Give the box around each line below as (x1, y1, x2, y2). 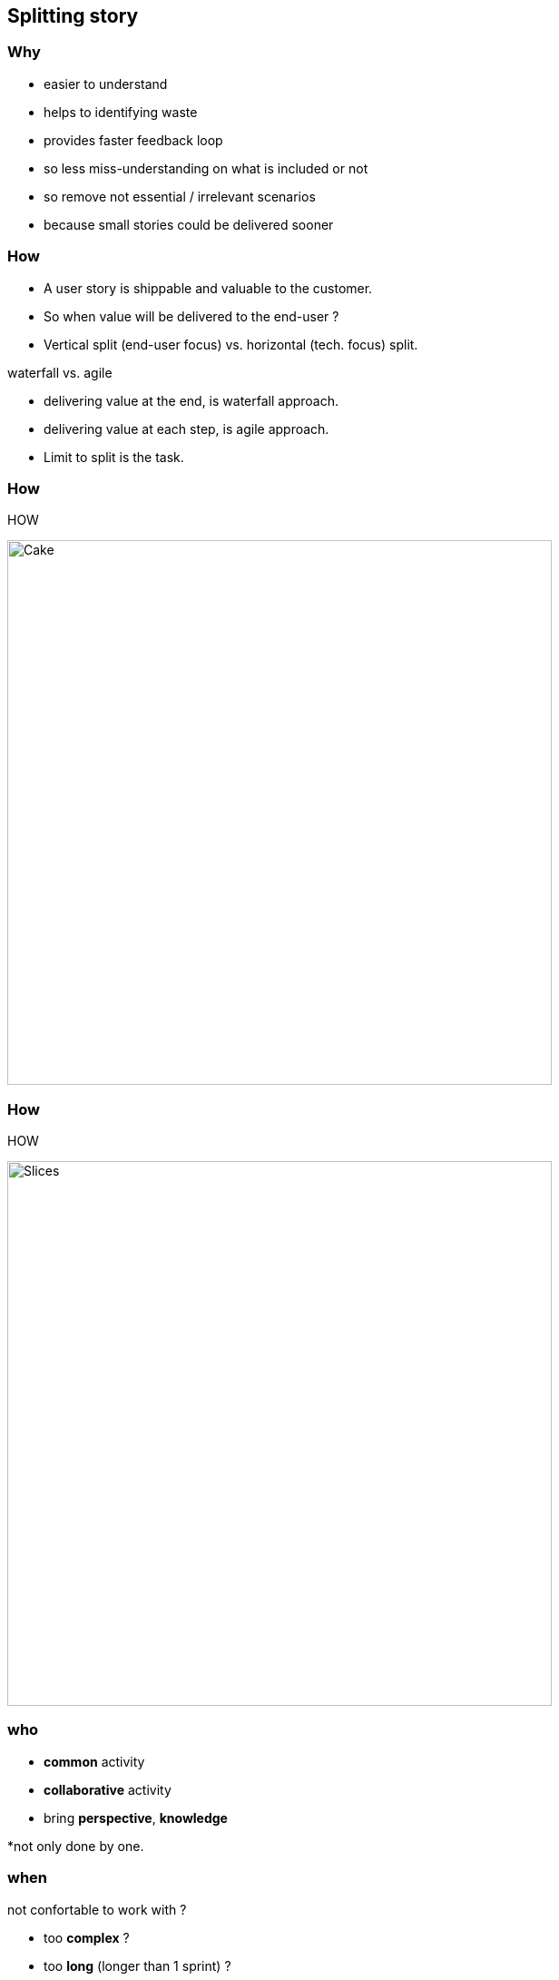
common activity (44, 1753, 145, 1769)
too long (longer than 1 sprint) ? (44, 1957, 231, 1974)
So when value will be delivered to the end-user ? (44, 308, 339, 324)
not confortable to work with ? (7, 1901, 187, 1917)
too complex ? (44, 1929, 130, 1946)
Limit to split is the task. (44, 448, 184, 465)
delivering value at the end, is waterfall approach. (44, 392, 339, 409)
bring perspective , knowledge (44, 1809, 228, 1826)
